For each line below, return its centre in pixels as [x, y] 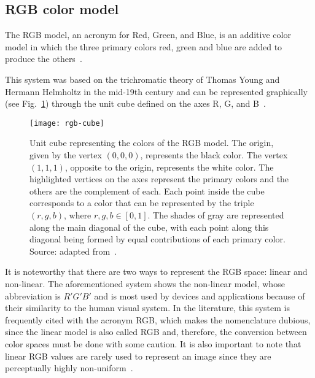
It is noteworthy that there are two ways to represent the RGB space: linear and [156, 272]
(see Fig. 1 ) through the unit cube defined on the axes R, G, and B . [135, 103]
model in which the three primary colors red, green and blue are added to [144, 46]
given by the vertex [66, 155]
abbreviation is [33, 295]
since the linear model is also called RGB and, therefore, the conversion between [156, 332]
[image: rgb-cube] [67, 123]
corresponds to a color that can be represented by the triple [142, 203]
